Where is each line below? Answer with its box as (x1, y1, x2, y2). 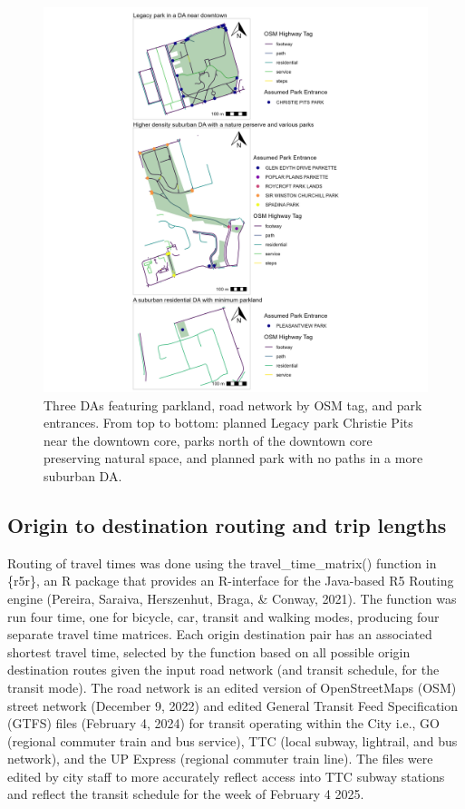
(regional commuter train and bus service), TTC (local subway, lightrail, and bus (7, 731, 458, 750)
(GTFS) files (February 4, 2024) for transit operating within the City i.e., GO (7, 714, 440, 733)
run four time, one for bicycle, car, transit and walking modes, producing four (7, 607, 440, 626)
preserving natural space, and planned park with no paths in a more (44, 449, 423, 468)
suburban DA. (44, 466, 122, 485)
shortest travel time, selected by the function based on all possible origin (7, 642, 411, 661)
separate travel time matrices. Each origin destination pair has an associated (7, 625, 432, 644)
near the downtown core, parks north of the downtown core (44, 430, 373, 449)
